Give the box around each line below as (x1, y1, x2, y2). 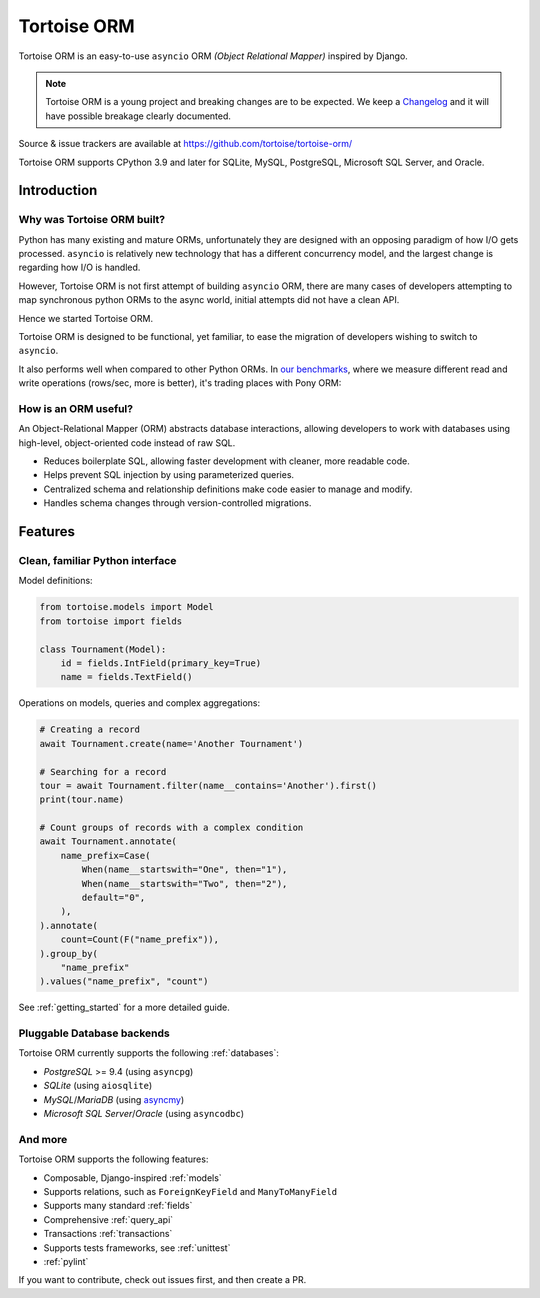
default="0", (81, 892, 146, 904)
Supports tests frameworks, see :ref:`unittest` (43, 1241, 231, 1254)
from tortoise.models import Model (39, 601, 214, 613)
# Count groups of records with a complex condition (39, 822, 304, 834)
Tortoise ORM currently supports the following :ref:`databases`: (18, 1047, 280, 1059)
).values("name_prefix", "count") (39, 976, 209, 987)
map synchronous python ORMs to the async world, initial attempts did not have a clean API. (18, 294, 400, 306)
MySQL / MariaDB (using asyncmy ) (43, 1093, 185, 1105)
